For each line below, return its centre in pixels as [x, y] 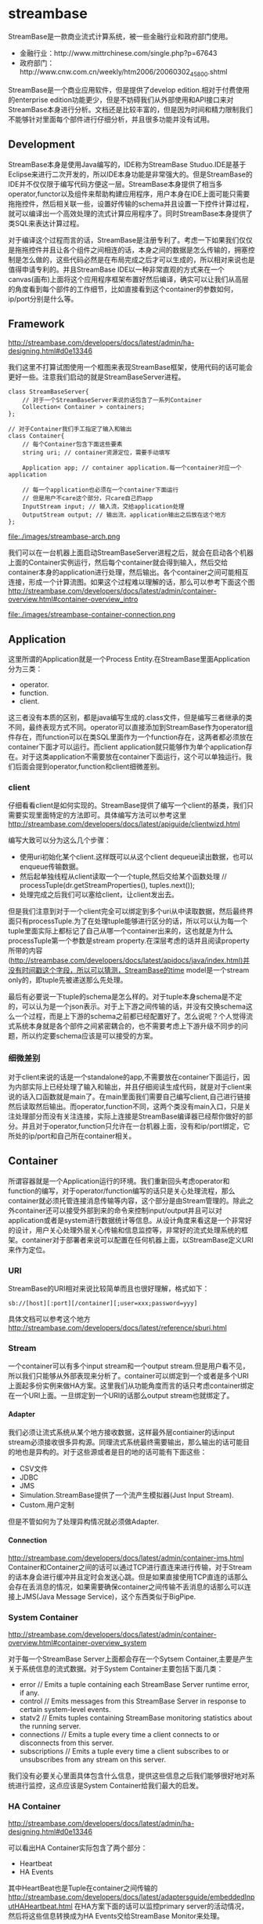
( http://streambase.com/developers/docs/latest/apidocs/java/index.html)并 [129, 960]
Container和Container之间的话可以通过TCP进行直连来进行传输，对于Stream [130, 1567]
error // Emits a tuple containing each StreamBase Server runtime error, [134, 1684]
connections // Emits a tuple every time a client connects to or [119, 1734]
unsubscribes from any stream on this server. [93, 1759]
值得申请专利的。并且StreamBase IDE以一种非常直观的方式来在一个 [116, 269]
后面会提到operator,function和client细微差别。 [89, 767]
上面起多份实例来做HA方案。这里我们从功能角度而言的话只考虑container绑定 [131, 1385]
